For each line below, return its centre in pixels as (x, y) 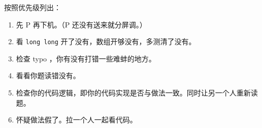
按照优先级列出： (32, 7)
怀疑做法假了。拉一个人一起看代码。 (76, 120)
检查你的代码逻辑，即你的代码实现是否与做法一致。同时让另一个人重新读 (137, 93)
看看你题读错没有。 (48, 75)
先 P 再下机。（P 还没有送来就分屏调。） (81, 24)
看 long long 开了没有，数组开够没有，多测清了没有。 (106, 41)
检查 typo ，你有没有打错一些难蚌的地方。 (86, 58)
